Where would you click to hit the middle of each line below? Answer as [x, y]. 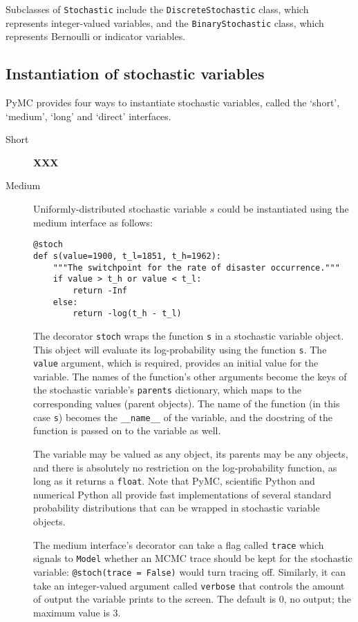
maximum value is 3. [77, 612]
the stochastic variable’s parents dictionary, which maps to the [168, 390]
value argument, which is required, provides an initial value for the [176, 363]
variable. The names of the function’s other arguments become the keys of [190, 376]
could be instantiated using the [283, 209]
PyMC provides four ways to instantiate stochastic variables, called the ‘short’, [173, 103]
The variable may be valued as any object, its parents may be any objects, [191, 453]
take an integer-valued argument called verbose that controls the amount [189, 585]
